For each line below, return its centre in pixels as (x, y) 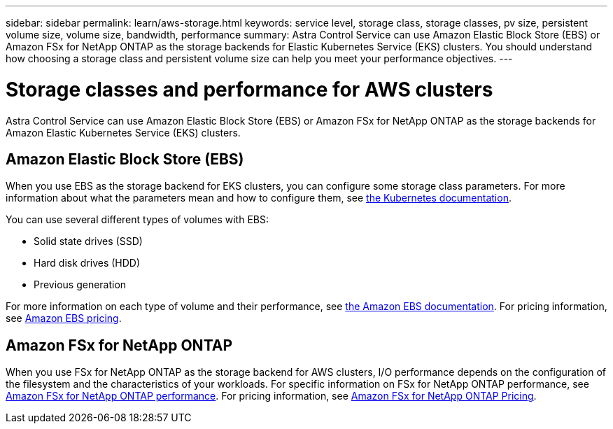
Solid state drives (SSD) (88, 241)
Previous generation (80, 285)
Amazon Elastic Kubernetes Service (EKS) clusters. (123, 132)
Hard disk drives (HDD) (87, 263)
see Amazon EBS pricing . (64, 318)
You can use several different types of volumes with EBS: (137, 220)
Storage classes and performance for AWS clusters (249, 89)
